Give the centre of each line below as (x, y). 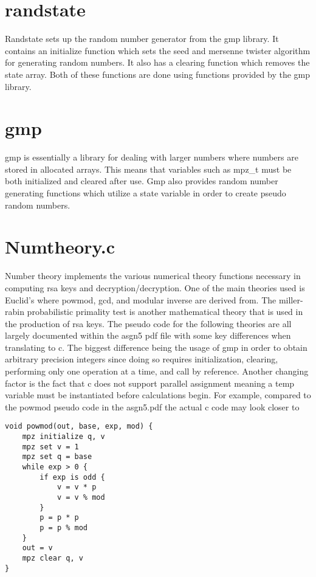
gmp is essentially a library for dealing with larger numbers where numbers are (152, 157)
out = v (37, 548)
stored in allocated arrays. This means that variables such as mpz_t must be (148, 169)
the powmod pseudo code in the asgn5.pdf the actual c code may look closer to (152, 406)
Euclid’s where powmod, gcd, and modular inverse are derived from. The (141, 299)
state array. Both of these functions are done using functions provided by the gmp (158, 74)
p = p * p (59, 518)
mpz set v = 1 (50, 447)
